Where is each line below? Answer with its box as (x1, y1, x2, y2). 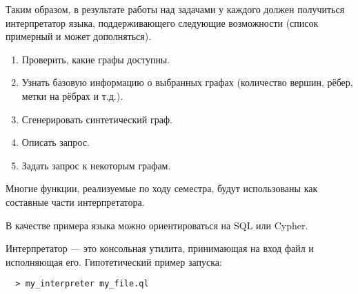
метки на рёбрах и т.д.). (21, 88, 123, 103)
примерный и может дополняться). (6, 29, 152, 43)
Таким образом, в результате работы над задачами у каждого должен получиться (6, 2, 345, 16)
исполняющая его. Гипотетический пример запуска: (6, 254, 222, 269)
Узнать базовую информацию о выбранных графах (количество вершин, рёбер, (21, 75, 353, 90)
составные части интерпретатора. (6, 194, 145, 209)
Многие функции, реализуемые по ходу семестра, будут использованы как (6, 181, 318, 196)
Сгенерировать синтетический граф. (21, 112, 172, 126)
